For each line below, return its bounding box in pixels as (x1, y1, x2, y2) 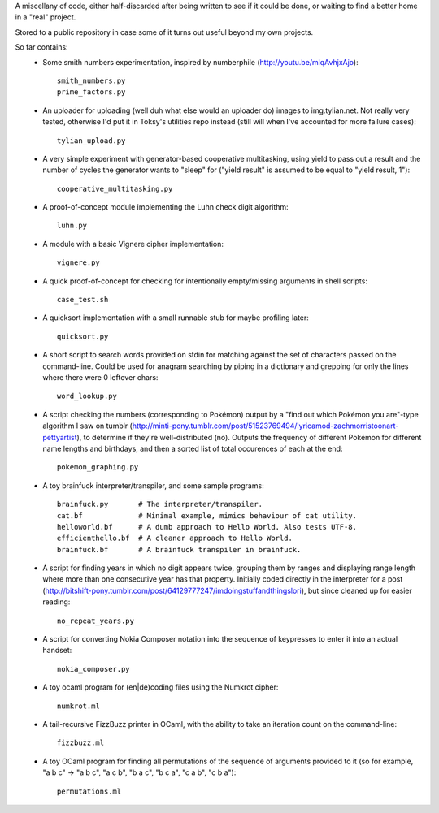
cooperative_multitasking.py (57, 184, 173, 193)
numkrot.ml (57, 701, 101, 711)
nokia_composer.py (57, 664, 130, 673)
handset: (42, 646, 72, 655)
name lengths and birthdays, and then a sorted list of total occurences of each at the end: (42, 443, 343, 453)
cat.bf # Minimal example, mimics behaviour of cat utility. (57, 511, 358, 520)
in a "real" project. (15, 12, 76, 22)
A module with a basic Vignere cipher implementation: (42, 239, 224, 249)
